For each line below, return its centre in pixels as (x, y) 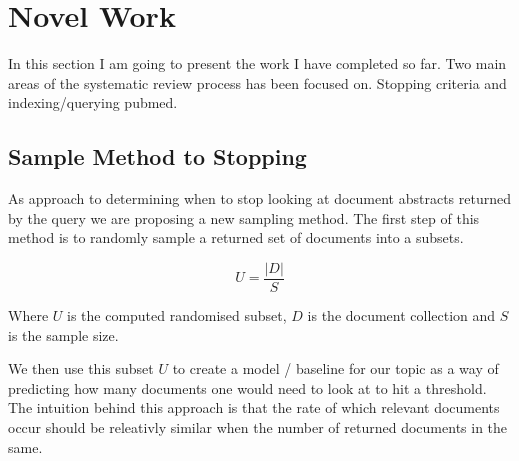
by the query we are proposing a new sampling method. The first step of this (244, 217)
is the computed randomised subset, (176, 314)
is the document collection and (401, 314)
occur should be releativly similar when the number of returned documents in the (258, 426)
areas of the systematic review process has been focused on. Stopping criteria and (257, 82)
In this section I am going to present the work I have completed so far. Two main (257, 63)
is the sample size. (63, 334)
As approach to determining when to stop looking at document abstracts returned (259, 198)
